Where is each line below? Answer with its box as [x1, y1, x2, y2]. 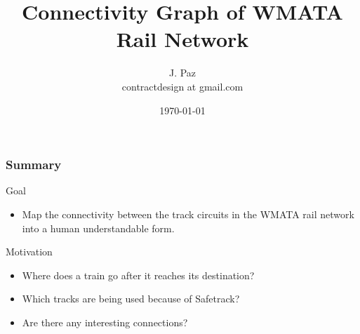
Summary [6, 156, 62, 173]
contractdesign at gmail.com [121, 79, 244, 93]
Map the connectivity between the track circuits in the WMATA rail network [22, 206, 354, 221]
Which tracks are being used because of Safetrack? [22, 291, 240, 306]
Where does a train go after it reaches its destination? [22, 267, 255, 282]
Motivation [6, 244, 53, 259]
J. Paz [168, 65, 196, 80]
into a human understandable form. [22, 220, 175, 235]
